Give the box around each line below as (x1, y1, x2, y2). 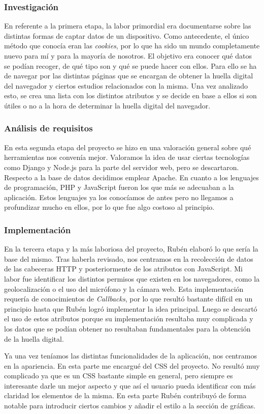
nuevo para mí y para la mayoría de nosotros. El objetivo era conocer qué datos (4, 50, 252, 61)
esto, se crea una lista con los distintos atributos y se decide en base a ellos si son (4, 90, 257, 101)
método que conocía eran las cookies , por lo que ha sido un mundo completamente (4, 40, 260, 51)
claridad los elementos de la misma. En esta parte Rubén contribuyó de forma (4, 390, 247, 401)
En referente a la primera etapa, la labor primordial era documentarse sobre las (4, 20, 251, 31)
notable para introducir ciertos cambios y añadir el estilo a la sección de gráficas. (4, 400, 256, 411)
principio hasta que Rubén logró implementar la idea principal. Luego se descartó (4, 303, 257, 314)
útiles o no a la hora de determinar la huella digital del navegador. (4, 100, 211, 111)
